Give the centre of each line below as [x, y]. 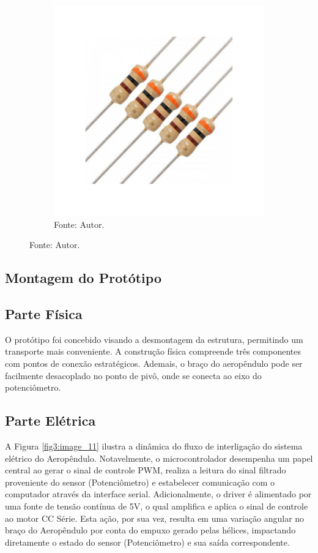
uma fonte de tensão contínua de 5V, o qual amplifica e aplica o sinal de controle [157, 506]
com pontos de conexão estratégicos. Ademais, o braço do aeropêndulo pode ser [154, 363]
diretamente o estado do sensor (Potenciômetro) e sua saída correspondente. [147, 542]
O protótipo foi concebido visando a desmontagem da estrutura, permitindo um [154, 339]
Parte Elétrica [50, 420]
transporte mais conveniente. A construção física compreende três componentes [153, 351]
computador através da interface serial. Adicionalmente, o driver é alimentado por [158, 494]
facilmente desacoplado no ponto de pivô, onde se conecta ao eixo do [133, 375]
